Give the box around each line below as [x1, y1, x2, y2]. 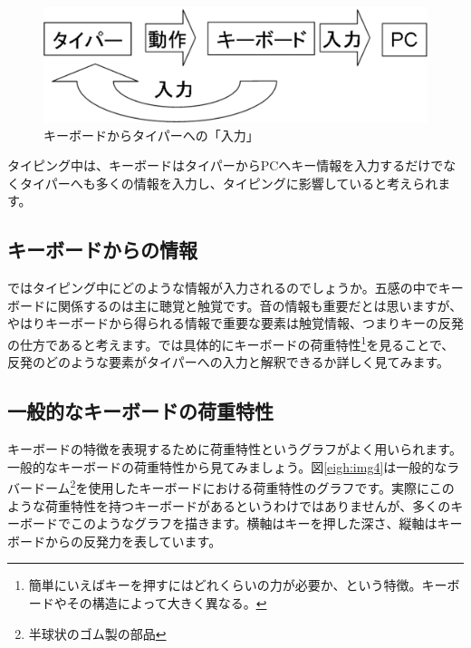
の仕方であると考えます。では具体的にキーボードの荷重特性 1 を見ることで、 [7, 333, 455, 353]
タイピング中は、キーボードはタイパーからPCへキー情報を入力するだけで [7, 156, 444, 175]
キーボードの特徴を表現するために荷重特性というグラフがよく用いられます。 [7, 440, 462, 459]
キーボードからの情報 [7, 236, 197, 264]
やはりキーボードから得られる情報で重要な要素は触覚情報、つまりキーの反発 [7, 314, 464, 333]
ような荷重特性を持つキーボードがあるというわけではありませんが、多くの [7, 496, 451, 515]
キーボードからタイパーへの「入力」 [43, 125, 259, 144]
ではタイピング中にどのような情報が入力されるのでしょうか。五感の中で [7, 278, 438, 297]
